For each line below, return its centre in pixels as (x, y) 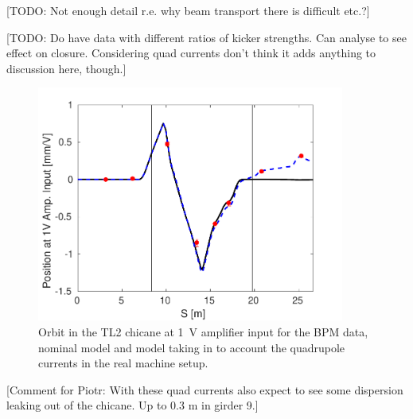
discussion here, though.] (66, 68)
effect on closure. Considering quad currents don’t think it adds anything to (191, 53)
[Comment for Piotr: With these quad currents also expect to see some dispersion (205, 389)
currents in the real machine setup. (123, 363)
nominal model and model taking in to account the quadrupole (192, 347)
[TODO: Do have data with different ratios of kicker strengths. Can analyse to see (206, 37)
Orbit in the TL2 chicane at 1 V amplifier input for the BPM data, (203, 332)
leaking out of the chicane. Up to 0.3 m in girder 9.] (132, 405)
